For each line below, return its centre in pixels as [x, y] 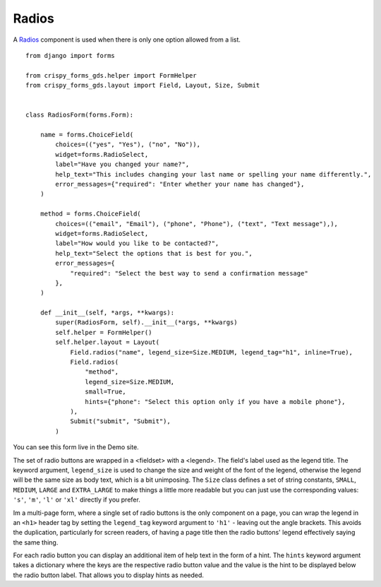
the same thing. [36, 542]
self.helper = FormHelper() [104, 332]
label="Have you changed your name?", [122, 165]
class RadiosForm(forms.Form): [80, 115]
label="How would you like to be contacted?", [137, 243]
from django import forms [71, 55]
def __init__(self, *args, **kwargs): [107, 313]
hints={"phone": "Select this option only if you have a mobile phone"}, [215, 402]
